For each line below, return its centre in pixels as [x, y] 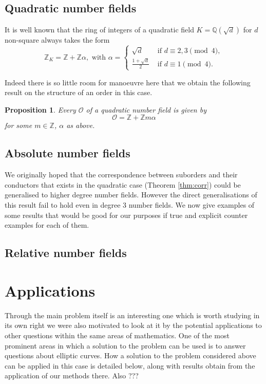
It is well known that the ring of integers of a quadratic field [99, 30]
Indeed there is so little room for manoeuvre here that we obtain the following [128, 82]
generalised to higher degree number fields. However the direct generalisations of [131, 195]
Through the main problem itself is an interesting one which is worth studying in [132, 315]
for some [18, 125]
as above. [81, 125]
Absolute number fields [68, 153]
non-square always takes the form [57, 40]
